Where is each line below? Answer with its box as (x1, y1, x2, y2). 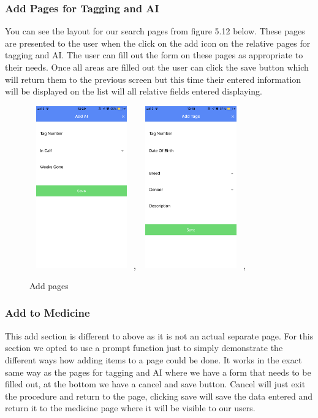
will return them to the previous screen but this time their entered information (5, 72, 301, 85)
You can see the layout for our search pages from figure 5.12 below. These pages (5, 25, 305, 37)
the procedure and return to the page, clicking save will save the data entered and (5, 389, 312, 402)
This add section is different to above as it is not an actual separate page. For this (5, 329, 314, 342)
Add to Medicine (5, 305, 90, 320)
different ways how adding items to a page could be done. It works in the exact (5, 353, 302, 366)
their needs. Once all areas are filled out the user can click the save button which (5, 61, 309, 73)
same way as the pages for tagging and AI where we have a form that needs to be (5, 365, 311, 378)
